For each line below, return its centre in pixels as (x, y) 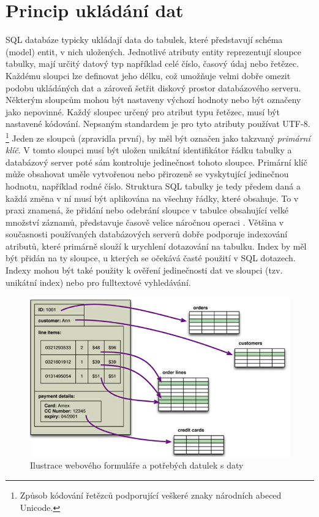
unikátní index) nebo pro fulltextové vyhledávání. (98, 282)
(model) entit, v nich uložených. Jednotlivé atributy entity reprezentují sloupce (154, 51)
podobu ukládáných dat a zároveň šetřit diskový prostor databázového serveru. (153, 87)
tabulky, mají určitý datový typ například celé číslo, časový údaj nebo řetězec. (152, 63)
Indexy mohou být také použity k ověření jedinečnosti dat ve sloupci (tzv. (144, 270)
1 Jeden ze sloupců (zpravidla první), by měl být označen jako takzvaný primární (158, 137)
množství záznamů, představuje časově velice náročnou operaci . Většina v (145, 222)
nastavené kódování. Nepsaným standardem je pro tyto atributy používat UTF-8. (158, 124)
